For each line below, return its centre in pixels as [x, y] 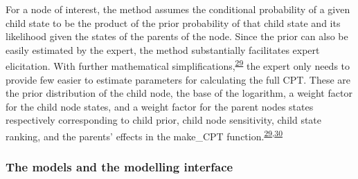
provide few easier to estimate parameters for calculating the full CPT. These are [178, 79]
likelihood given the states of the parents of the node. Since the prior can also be [177, 36]
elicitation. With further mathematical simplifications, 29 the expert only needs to [178, 65]
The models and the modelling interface [119, 167]
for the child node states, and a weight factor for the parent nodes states [160, 106]
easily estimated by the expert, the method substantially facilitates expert [163, 49]
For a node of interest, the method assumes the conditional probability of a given [178, 9]
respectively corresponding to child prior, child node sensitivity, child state [164, 120]
